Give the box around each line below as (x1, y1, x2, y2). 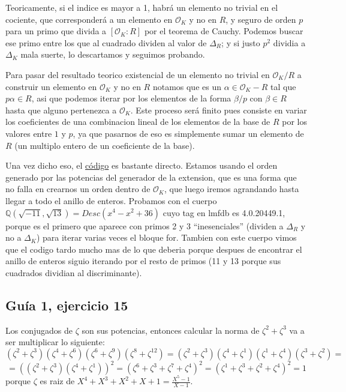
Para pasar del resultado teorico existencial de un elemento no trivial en (5, 68, 270, 80)
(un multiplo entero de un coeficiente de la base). (14, 139, 195, 151)
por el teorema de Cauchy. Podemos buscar (144, 25, 303, 37)
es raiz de (40, 375, 75, 387)
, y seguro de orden (225, 13, 296, 25)
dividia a (273, 36, 306, 49)
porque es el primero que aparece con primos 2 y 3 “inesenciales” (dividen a (5, 219, 284, 232)
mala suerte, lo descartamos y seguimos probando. (20, 48, 205, 61)
